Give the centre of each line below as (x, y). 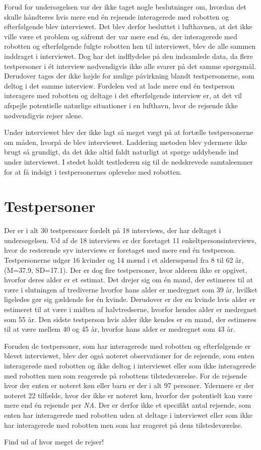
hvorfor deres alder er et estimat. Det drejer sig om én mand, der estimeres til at (128, 280)
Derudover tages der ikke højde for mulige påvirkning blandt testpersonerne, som (129, 76)
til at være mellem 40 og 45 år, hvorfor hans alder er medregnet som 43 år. (120, 329)
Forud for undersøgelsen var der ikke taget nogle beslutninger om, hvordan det (125, 7)
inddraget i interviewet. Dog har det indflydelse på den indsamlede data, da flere (129, 56)
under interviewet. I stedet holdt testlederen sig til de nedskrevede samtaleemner (128, 161)
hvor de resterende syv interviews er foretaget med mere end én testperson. (120, 250)
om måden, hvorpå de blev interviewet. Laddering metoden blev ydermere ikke (126, 142)
